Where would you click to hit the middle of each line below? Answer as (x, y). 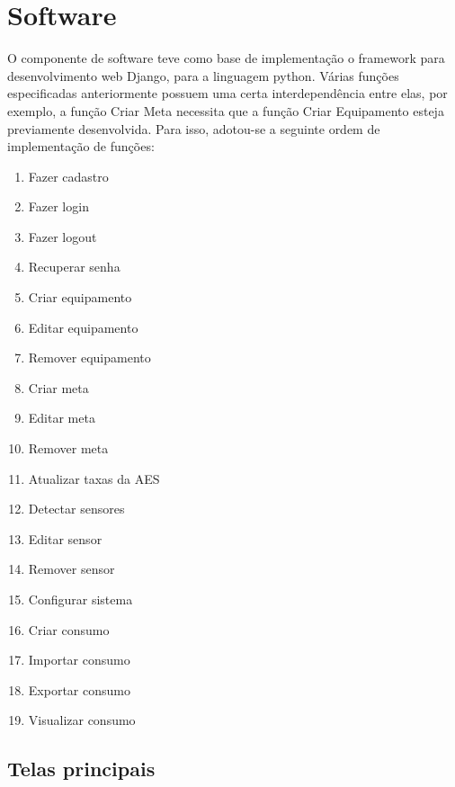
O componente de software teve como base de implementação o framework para (226, 58)
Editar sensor (65, 538)
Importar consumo (79, 660)
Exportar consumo (79, 689)
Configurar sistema (80, 599)
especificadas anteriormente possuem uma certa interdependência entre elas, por (227, 93)
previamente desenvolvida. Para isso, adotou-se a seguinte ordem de (194, 128)
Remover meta (68, 448)
